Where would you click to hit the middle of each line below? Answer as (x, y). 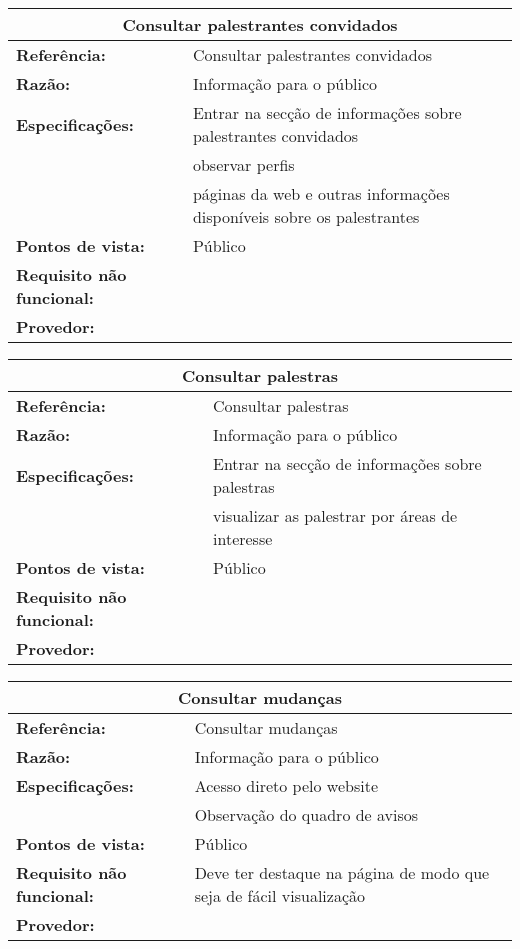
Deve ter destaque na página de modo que (342, 872)
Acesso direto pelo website (286, 785)
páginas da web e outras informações (321, 193)
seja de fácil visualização (280, 895)
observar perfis (243, 164)
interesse (243, 538)
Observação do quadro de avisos (306, 814)
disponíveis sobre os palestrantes (306, 216)
